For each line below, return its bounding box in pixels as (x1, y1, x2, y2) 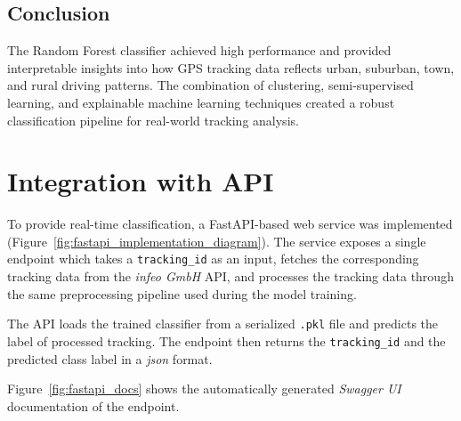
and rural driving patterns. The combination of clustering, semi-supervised (7, 76, 414, 94)
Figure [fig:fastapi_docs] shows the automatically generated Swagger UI (7, 379, 401, 398)
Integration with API (7, 163, 274, 199)
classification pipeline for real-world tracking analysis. (7, 110, 299, 129)
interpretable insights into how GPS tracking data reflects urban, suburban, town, (7, 58, 455, 77)
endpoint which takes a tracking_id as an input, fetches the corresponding (7, 249, 419, 268)
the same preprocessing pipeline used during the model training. (7, 284, 357, 303)
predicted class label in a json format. (7, 349, 213, 368)
